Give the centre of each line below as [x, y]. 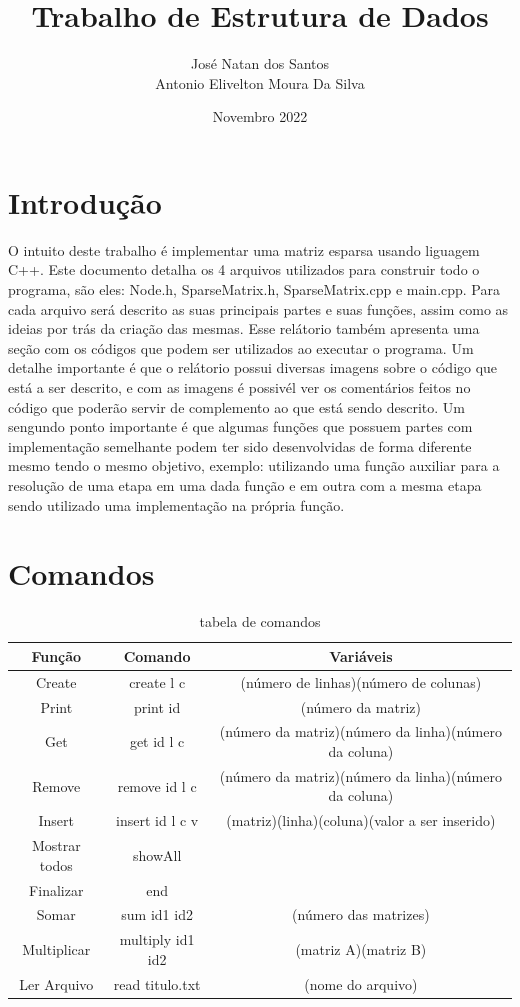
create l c [157, 681]
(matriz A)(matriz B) [361, 949]
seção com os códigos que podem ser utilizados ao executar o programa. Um [241, 347]
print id [157, 706]
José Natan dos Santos [260, 63]
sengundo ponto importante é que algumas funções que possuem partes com [240, 426]
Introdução [85, 201]
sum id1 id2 [157, 914]
